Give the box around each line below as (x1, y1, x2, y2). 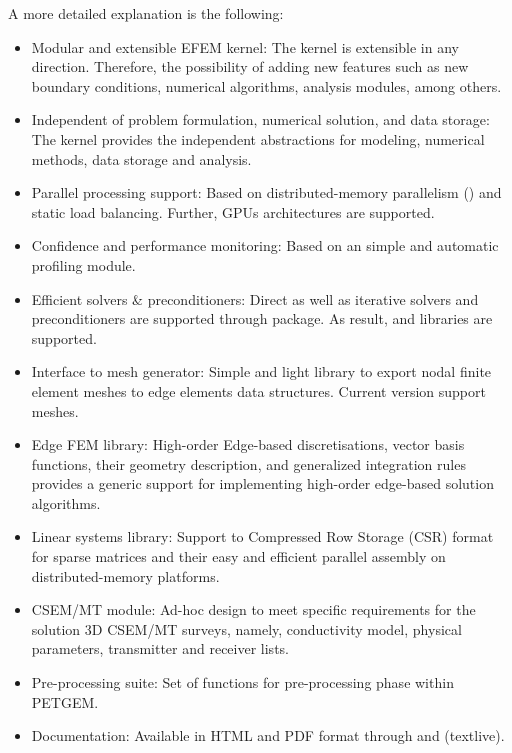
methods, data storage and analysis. (31, 148, 252, 169)
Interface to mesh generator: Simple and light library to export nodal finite (31, 361, 492, 382)
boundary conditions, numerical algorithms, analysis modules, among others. (31, 75, 502, 96)
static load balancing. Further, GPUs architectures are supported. (31, 201, 435, 222)
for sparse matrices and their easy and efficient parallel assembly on (31, 546, 446, 567)
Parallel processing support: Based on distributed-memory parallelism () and (31, 182, 502, 203)
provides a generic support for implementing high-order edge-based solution (31, 473, 494, 494)
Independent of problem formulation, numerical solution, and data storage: (31, 109, 490, 130)
